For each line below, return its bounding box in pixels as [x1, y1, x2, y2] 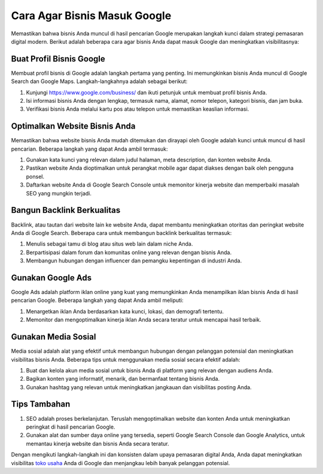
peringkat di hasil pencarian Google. [26, 423, 115, 430]
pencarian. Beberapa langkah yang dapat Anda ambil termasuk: [11, 145, 168, 152]
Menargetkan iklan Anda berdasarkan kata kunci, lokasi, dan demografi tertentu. [26, 308, 224, 315]
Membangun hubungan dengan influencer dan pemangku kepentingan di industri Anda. [26, 257, 242, 264]
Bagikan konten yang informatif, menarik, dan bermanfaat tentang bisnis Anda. [26, 375, 220, 383]
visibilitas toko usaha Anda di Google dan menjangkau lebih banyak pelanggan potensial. [11, 459, 230, 466]
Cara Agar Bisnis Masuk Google [11, 9, 172, 22]
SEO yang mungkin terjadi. [26, 189, 92, 197]
